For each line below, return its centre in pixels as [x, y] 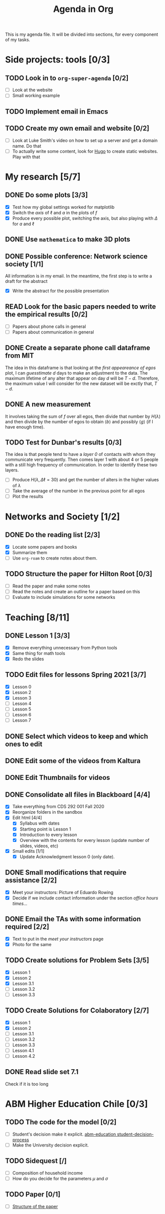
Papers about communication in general [53, 332]
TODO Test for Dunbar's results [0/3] [64, 443]
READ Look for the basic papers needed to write [81, 307]
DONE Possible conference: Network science [76, 256]
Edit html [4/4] [27, 818]
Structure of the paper [35, 1206]
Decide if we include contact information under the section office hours [85, 898]
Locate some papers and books [45, 547]
